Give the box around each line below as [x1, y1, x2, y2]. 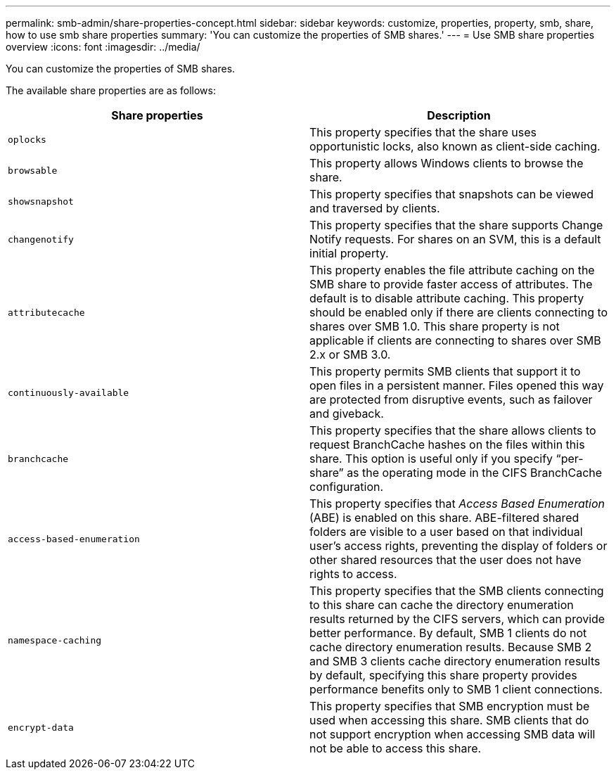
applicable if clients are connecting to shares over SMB [309, 333, 601, 347]
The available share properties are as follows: [6, 84, 216, 96]
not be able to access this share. [309, 741, 482, 755]
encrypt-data [8, 722, 74, 733]
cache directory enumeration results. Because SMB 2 [309, 640, 592, 654]
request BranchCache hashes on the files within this [309, 437, 585, 451]
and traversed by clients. [309, 201, 440, 215]
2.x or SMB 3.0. [309, 347, 391, 361]
